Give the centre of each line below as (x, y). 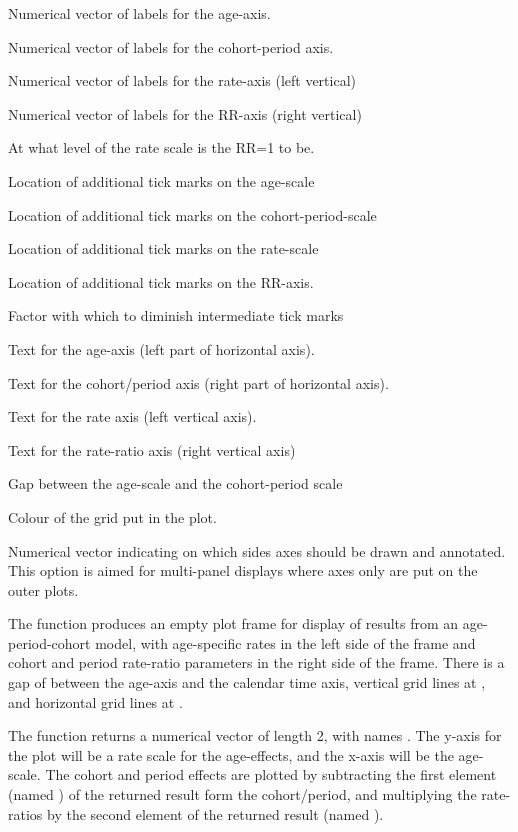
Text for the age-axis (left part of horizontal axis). (161, 348)
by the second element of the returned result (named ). (215, 813)
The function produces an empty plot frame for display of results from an (233, 623)
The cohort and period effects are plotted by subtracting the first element (271, 774)
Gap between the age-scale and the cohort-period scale (175, 483)
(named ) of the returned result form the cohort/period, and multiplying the (242, 794)
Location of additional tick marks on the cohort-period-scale (192, 214)
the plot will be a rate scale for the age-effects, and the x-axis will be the (231, 754)
